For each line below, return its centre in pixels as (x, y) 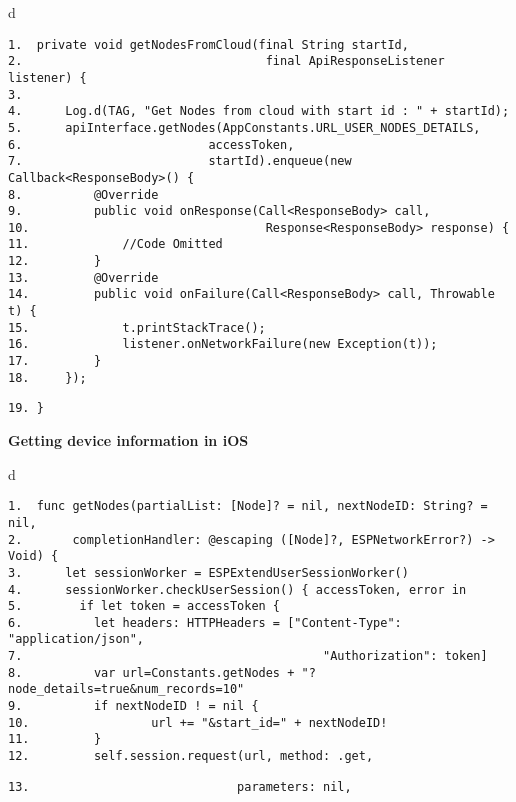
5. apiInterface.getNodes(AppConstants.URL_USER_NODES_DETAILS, (244, 127)
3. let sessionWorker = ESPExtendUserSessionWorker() (208, 572)
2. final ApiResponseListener (226, 61)
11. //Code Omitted (115, 244)
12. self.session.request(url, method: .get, (191, 756)
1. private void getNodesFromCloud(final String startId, (208, 44)
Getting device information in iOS (128, 440)
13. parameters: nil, (180, 786)
